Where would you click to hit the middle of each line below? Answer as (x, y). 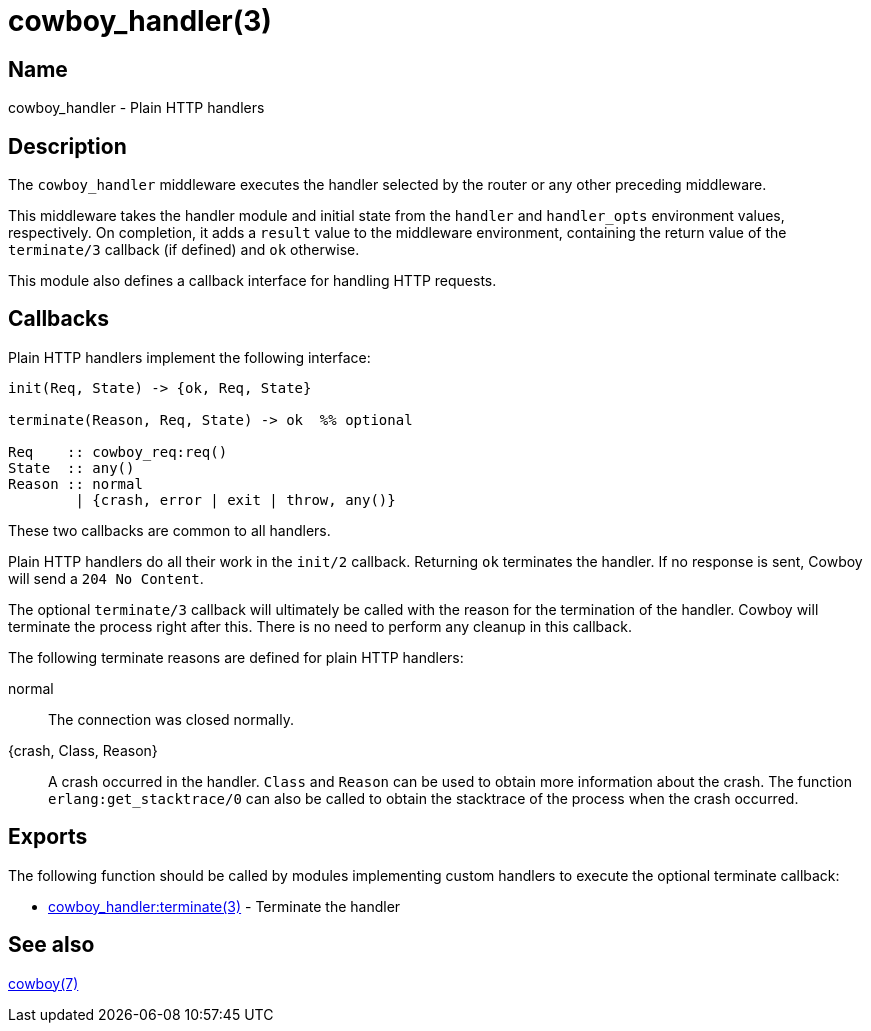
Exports (48, 837)
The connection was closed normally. (171, 719)
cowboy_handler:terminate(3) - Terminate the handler (224, 906)
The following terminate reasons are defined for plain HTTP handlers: (236, 657)
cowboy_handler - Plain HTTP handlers (136, 108)
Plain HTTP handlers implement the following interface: (189, 357)
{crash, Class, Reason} (83, 750)
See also (51, 945)
